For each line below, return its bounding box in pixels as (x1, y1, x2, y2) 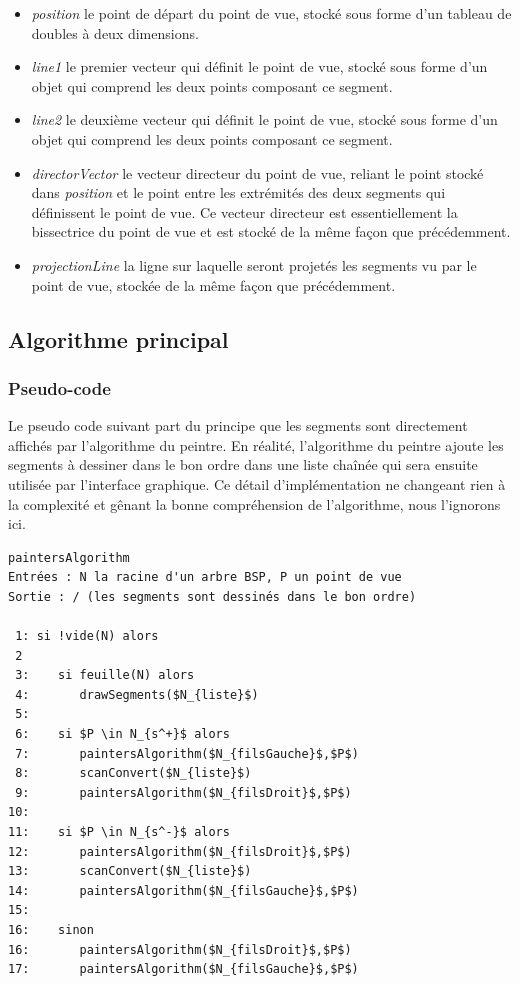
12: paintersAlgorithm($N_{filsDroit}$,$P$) (8, 844, 352, 859)
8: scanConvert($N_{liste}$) (15, 766, 252, 781)
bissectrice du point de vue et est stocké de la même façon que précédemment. (31, 221, 511, 242)
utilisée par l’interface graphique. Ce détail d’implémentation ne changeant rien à (8, 473, 506, 494)
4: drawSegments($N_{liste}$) (15, 687, 259, 702)
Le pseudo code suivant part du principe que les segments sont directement (8, 415, 468, 436)
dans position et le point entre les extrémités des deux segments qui (31, 182, 446, 203)
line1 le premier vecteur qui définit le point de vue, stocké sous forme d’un (31, 56, 488, 77)
